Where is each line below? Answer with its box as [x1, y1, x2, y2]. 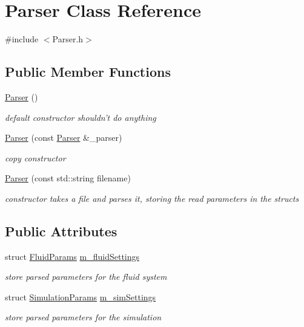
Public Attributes [5, 221, 117, 240]
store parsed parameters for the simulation [5, 311, 162, 323]
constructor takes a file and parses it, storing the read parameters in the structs [5, 192, 299, 204]
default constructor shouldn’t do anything [5, 111, 156, 123]
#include [5, 33, 39, 45]
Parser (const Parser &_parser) [5, 131, 122, 144]
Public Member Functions [5, 62, 171, 81]
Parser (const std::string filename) [5, 172, 131, 184]
